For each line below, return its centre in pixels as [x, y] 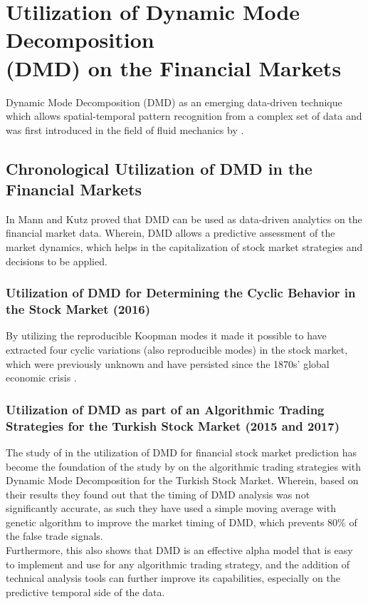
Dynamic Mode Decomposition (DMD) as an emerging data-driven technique [174, 102]
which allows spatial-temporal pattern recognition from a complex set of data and [184, 116]
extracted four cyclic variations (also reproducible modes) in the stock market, [177, 349]
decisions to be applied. [57, 261]
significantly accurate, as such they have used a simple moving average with [171, 508]
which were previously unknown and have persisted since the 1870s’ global [168, 363]
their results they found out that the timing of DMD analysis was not [158, 494]
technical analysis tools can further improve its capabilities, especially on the [173, 578]
